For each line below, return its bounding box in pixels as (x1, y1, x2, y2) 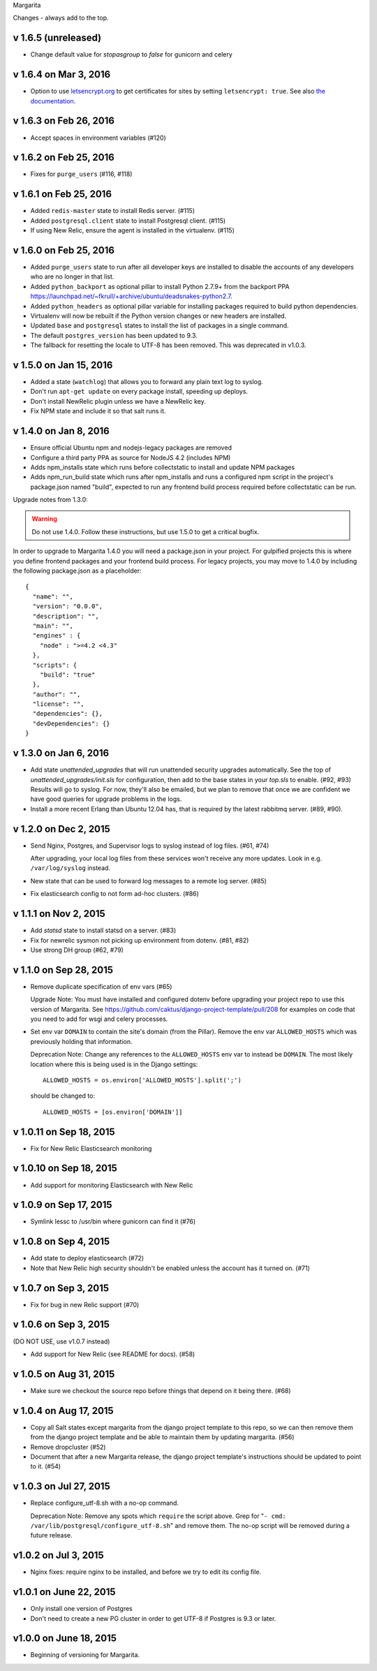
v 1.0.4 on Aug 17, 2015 (13, 1404, 114, 1417)
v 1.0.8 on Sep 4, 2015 (13, 1236, 110, 1248)
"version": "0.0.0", (32, 603, 103, 610)
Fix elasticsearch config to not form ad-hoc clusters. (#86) (30, 890, 199, 898)
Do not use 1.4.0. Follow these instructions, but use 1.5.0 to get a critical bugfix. (31, 527, 260, 536)
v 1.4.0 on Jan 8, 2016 (13, 425, 110, 437)
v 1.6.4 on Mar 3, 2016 (13, 68, 111, 80)
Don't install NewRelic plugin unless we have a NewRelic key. (30, 397, 206, 405)
